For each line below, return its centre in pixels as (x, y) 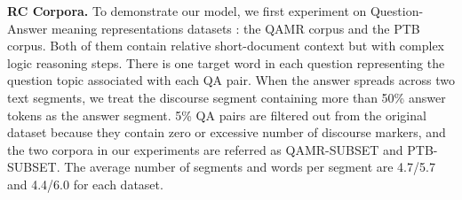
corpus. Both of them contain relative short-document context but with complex (226, 46)
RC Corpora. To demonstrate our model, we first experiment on (187, 11)
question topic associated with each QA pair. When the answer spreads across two (231, 80)
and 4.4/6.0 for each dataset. (85, 184)
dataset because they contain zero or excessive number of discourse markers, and (227, 132)
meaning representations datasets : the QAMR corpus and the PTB (235, 28)
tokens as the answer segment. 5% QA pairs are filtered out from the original (217, 115)
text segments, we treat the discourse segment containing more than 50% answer (227, 97)
